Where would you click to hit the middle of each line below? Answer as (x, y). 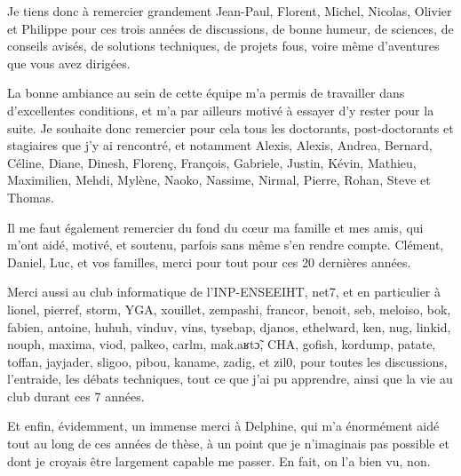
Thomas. (31, 197)
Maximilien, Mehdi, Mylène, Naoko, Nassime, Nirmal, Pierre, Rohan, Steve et (219, 180)
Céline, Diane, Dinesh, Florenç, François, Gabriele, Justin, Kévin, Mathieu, (212, 162)
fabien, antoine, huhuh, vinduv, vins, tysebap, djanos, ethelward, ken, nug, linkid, (229, 326)
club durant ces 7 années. (76, 396)
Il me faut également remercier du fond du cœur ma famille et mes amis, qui (215, 227)
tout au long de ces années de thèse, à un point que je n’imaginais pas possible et (228, 444)
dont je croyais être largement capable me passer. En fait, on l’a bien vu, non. (219, 460)
